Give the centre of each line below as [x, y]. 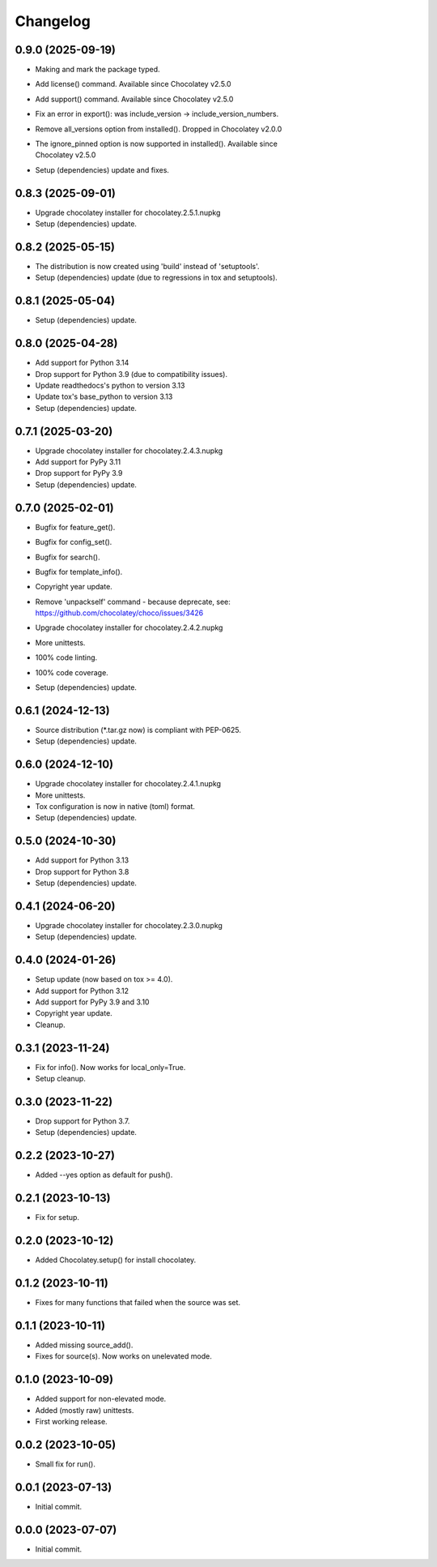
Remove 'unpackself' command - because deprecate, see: [133, 602]
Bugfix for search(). [68, 557]
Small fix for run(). [66, 1464]
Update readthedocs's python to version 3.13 [110, 385]
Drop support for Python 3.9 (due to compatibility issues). [132, 374]
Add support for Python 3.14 [82, 363]
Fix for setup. [57, 1218]
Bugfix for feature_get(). [75, 527]
